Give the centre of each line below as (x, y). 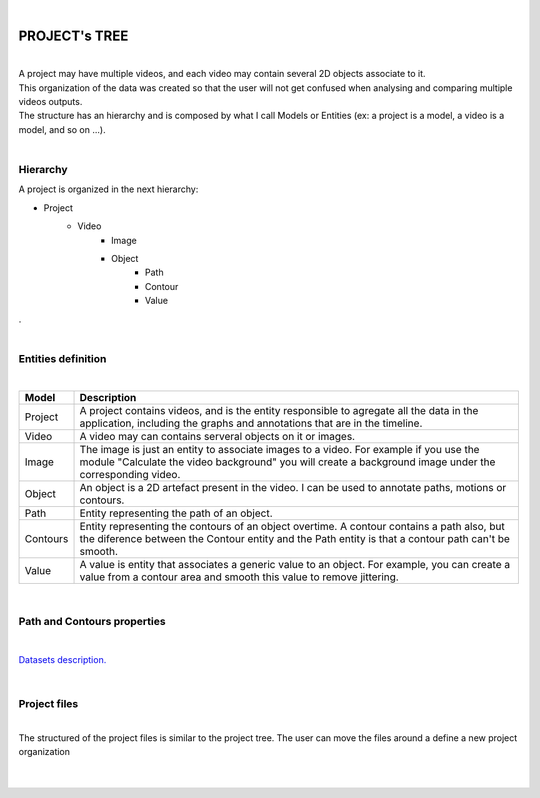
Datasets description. (62, 659)
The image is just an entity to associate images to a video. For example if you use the (279, 450)
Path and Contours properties (92, 622)
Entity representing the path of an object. (176, 513)
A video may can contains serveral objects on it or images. (217, 437)
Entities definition (62, 358)
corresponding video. (130, 475)
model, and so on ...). (62, 129)
